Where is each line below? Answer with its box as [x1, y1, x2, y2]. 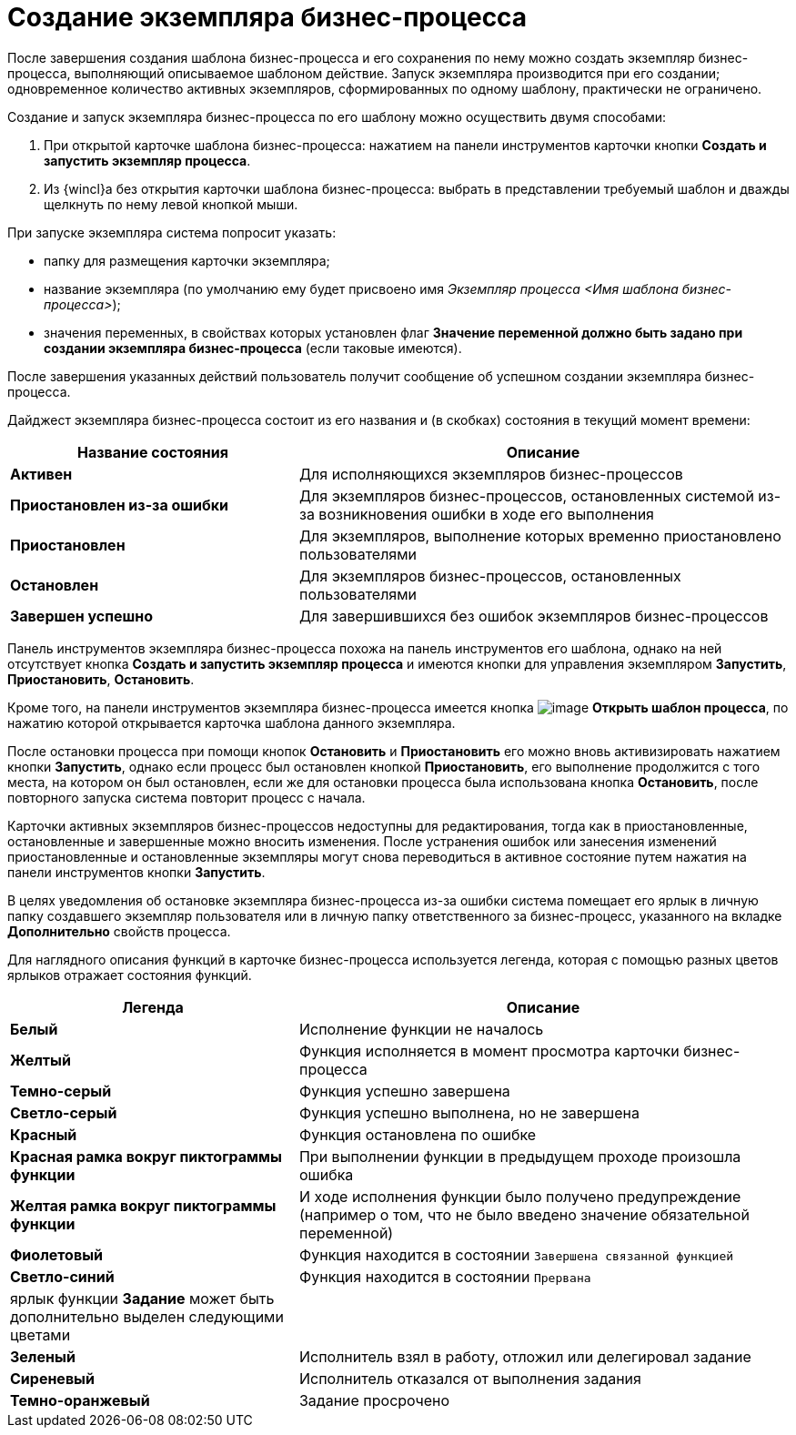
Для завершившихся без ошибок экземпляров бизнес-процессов [298, 606, 769, 625]
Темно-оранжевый [10, 1390, 150, 1410]
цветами [10, 1325, 71, 1344]
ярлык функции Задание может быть [10, 1288, 275, 1308]
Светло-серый [10, 1103, 117, 1122]
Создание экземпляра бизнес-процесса [7, 2, 528, 33]
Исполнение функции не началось [298, 1019, 544, 1038]
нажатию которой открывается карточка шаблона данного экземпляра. [7, 714, 456, 731]
